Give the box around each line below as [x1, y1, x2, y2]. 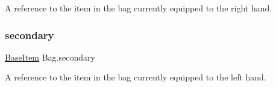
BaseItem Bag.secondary [5, 50, 95, 63]
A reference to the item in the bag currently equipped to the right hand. [5, 2, 272, 14]
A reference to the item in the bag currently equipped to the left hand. [5, 71, 266, 83]
